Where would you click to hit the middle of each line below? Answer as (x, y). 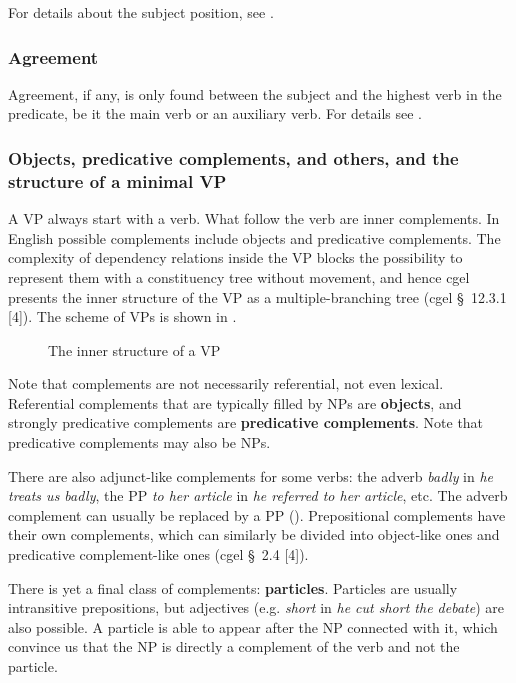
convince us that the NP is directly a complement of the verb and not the (234, 646)
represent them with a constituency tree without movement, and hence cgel (239, 276)
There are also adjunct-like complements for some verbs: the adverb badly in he (251, 475)
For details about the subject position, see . (141, 12)
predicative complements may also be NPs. (139, 442)
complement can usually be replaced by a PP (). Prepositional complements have (257, 514)
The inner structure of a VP (134, 349)
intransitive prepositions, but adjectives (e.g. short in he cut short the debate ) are (256, 607)
